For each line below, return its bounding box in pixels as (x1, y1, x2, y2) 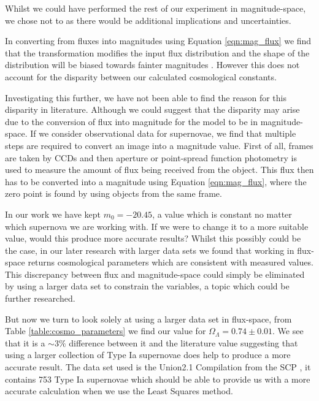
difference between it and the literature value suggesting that (69, 336, 298, 349)
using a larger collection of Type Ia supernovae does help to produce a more (5, 348, 291, 361)
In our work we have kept (5, 207, 101, 220)
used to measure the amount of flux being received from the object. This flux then (5, 163, 314, 176)
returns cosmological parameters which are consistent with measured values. (28, 256, 313, 269)
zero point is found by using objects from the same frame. (5, 187, 222, 200)
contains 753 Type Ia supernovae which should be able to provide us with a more (5, 372, 310, 385)
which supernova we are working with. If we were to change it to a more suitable (5, 220, 309, 232)
